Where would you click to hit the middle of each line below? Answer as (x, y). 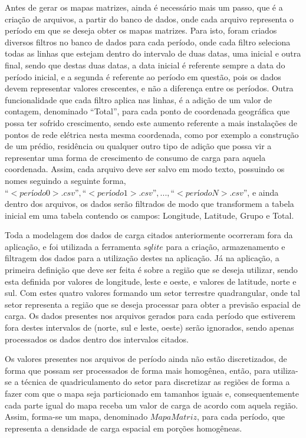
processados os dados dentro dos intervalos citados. (97, 339)
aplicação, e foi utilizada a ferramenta (73, 246)
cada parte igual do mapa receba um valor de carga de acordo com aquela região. (152, 405)
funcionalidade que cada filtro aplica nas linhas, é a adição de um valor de (139, 99)
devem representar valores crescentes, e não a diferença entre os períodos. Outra (149, 88)
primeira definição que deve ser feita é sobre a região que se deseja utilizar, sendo (151, 270)
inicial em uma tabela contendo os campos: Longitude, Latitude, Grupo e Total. (149, 215)
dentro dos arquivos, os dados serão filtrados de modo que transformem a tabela (149, 204)
